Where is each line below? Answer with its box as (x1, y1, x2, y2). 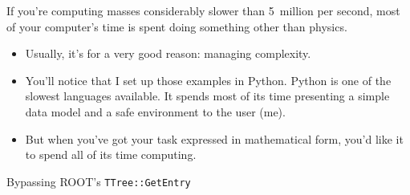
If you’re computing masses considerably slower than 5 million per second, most (6, 2, 400, 18)
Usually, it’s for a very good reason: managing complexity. (25, 45, 311, 62)
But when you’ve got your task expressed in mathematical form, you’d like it (25, 130, 404, 147)
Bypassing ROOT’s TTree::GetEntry (6, 173, 191, 189)
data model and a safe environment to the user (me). (25, 103, 286, 120)
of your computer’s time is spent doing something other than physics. (6, 18, 347, 35)
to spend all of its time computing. (25, 146, 197, 163)
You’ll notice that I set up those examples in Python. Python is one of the (25, 71, 392, 88)
